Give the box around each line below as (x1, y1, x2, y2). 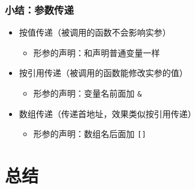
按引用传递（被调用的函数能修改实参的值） (19, 66, 188, 79)
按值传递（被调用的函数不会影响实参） (19, 26, 171, 39)
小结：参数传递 (5, 2, 74, 17)
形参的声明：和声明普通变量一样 (33, 46, 160, 59)
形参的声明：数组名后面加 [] (33, 127, 146, 140)
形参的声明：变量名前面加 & (33, 87, 142, 99)
